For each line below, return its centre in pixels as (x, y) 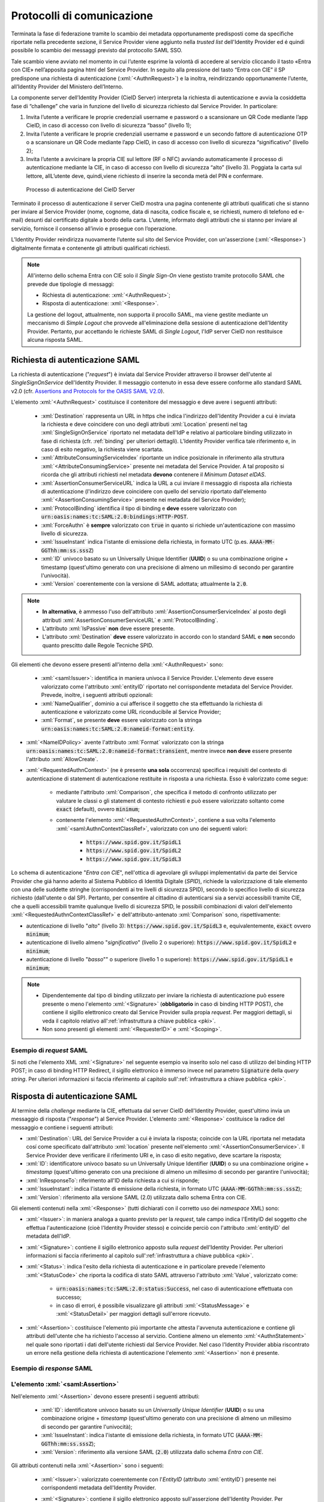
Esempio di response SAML (52, 1368)
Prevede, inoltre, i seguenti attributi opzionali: (97, 695)
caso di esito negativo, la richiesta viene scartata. (102, 449)
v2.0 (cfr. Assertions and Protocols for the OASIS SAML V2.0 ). (88, 391)
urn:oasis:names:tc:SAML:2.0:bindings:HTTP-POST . (115, 517)
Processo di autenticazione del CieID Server (80, 190)
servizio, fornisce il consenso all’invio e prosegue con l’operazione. (94, 228)
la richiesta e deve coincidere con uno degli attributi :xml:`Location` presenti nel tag (144, 424)
